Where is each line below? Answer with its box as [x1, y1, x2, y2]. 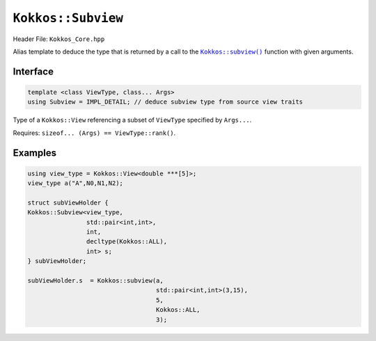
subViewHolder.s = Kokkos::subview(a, [27, 277, 164, 285]
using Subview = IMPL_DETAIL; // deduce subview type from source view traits [27, 98, 303, 106]
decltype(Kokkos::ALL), [86, 237, 167, 246]
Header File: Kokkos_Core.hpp [13, 35, 105, 43]
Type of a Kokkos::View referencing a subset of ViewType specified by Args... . [13, 116, 252, 125]
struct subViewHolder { [27, 198, 109, 207]
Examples [13, 147, 57, 159]
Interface [13, 65, 54, 77]
